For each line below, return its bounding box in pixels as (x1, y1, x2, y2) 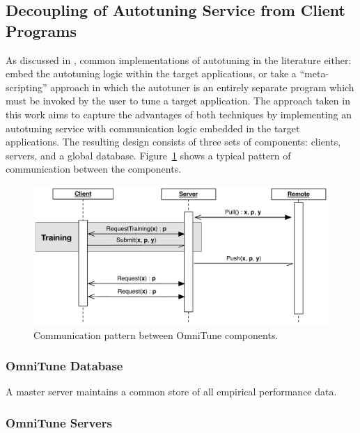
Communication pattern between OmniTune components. (33, 327, 279, 342)
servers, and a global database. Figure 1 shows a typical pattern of (6, 148, 291, 162)
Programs (6, 19, 77, 41)
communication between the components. (6, 162, 182, 176)
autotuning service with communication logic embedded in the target (6, 120, 300, 135)
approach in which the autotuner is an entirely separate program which (50, 79, 354, 94)
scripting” (6, 79, 47, 94)
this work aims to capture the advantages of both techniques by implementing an (6, 107, 352, 121)
